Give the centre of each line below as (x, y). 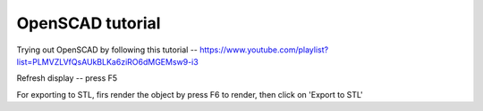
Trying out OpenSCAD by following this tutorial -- (107, 50)
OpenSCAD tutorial (89, 23)
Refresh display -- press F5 (67, 78)
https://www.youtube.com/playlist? (264, 50)
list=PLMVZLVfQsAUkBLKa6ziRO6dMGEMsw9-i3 (107, 61)
